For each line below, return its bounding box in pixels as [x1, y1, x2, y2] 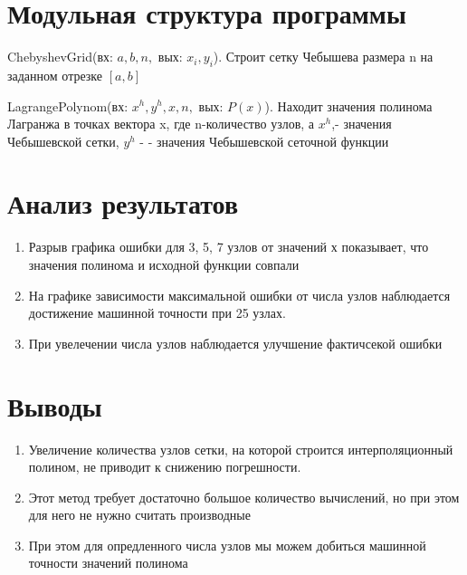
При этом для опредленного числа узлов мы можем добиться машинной [28, 535, 426, 554]
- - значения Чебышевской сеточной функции [139, 131, 389, 150]
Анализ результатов [7, 185, 239, 222]
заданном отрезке [7, 65, 103, 84]
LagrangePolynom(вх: [7, 96, 129, 115]
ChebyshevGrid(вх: [7, 47, 113, 66]
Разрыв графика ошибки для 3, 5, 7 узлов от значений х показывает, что [28, 237, 429, 256]
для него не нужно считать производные [28, 505, 251, 524]
